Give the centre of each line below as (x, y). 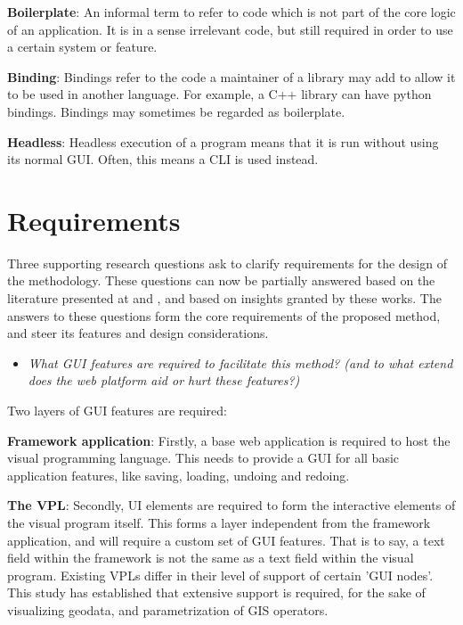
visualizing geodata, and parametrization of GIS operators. (168, 609)
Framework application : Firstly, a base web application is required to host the (229, 440)
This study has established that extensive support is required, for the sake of (216, 592)
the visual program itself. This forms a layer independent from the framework (219, 522)
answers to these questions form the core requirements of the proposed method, (224, 315)
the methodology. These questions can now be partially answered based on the (221, 280)
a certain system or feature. (82, 47)
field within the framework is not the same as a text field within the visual (211, 558)
